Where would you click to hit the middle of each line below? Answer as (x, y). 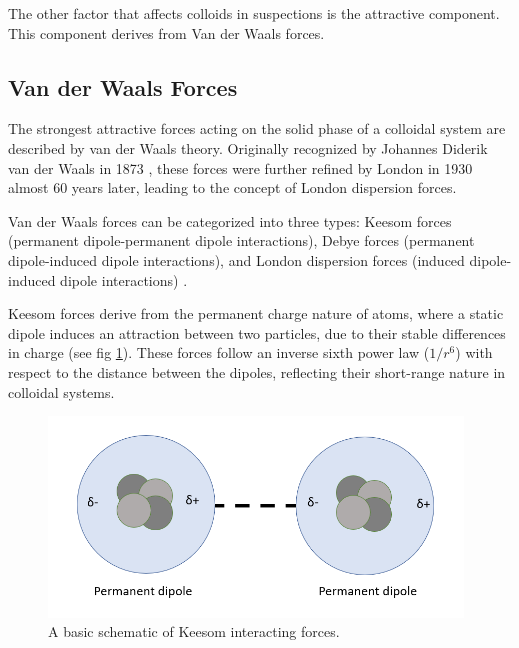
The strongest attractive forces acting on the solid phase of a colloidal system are (257, 128)
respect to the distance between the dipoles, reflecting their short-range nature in (257, 371)
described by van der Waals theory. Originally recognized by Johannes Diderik (248, 147)
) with (474, 352)
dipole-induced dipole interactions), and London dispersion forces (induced (236, 259)
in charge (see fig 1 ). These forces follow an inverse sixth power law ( (219, 352)
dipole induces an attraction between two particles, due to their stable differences (257, 332)
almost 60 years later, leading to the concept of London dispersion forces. (232, 187)
